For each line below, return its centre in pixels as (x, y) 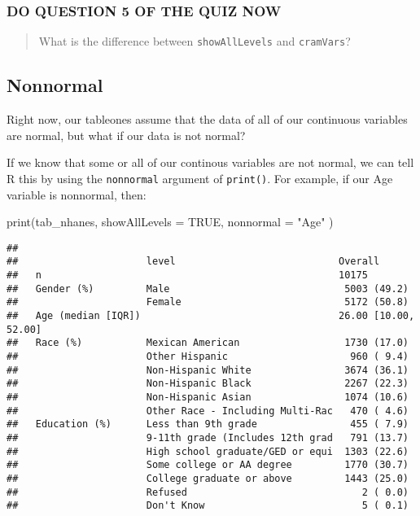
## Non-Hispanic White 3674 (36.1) (208, 370)
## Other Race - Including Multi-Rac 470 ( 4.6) (208, 411)
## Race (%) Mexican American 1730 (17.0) (208, 343)
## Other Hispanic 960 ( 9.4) (208, 356)
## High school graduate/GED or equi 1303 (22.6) (208, 451)
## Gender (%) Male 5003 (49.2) (208, 289)
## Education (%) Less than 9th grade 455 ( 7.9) (208, 424)
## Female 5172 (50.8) (208, 302)
